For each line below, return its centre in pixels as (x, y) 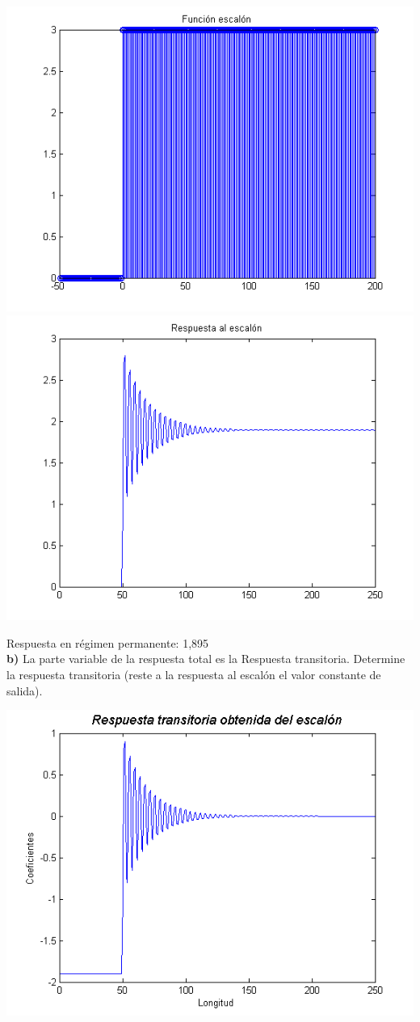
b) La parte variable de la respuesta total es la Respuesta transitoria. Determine (206, 659)
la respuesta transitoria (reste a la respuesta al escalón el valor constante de (194, 674)
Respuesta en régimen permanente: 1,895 (108, 642)
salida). (25, 690)
